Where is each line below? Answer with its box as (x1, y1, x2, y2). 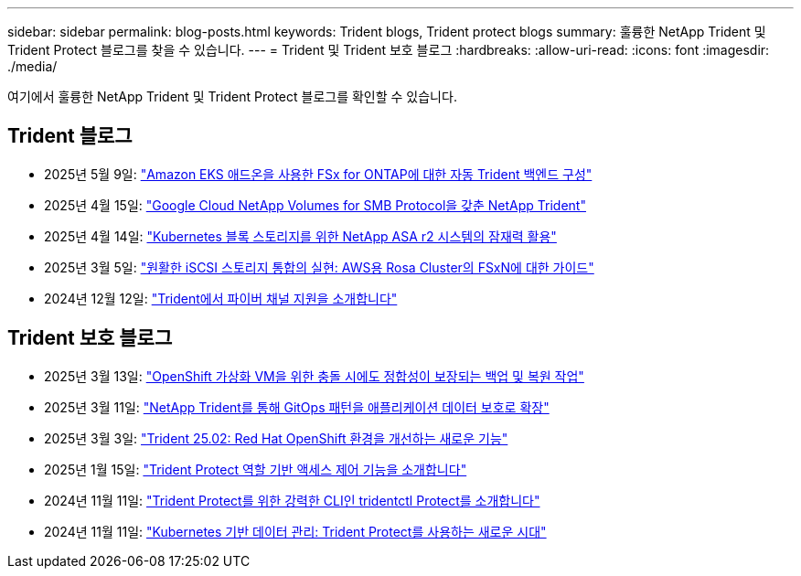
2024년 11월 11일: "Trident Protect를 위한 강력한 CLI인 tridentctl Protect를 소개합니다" (44, 492, 540, 508)
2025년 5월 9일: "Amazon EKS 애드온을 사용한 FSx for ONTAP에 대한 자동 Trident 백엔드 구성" (44, 165, 593, 182)
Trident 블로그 (7, 124, 133, 148)
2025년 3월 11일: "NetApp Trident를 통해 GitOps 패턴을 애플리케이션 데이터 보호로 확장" (44, 399, 550, 415)
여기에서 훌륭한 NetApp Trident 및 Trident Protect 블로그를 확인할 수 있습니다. (7, 89, 457, 104)
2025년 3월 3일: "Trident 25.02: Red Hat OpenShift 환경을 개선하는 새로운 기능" (44, 430, 508, 446)
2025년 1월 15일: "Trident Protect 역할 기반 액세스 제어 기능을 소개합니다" (44, 461, 467, 477)
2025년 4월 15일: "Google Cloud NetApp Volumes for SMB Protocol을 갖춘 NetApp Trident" (44, 197, 586, 213)
